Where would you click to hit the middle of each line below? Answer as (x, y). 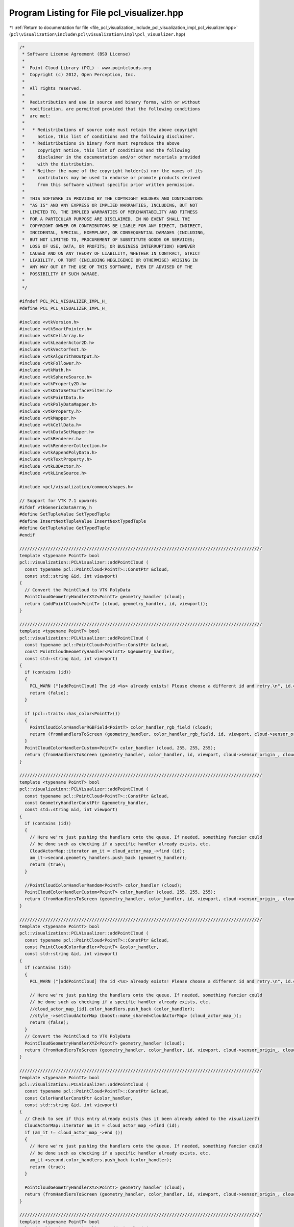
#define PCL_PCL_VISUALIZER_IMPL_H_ (63, 308)
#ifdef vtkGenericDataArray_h (56, 507)
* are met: (37, 116)
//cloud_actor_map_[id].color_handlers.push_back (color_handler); (112, 1009)
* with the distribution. (59, 164)
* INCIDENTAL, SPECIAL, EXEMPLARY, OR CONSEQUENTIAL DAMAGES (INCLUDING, (114, 233)
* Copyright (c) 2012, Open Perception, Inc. (79, 75)
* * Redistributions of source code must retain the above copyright (110, 130)
